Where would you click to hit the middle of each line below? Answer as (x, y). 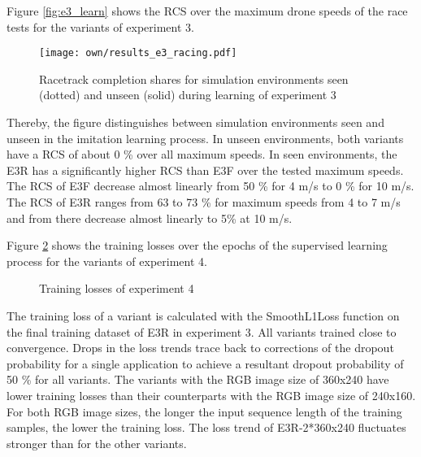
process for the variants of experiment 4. (107, 261)
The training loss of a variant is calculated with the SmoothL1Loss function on (203, 315)
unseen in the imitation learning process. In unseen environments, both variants (205, 138)
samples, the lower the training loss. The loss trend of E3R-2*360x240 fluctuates (206, 427)
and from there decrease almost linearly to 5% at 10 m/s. (150, 218)
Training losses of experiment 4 (117, 288)
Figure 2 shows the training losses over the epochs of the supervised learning (197, 245)
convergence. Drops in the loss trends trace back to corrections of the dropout (200, 348)
